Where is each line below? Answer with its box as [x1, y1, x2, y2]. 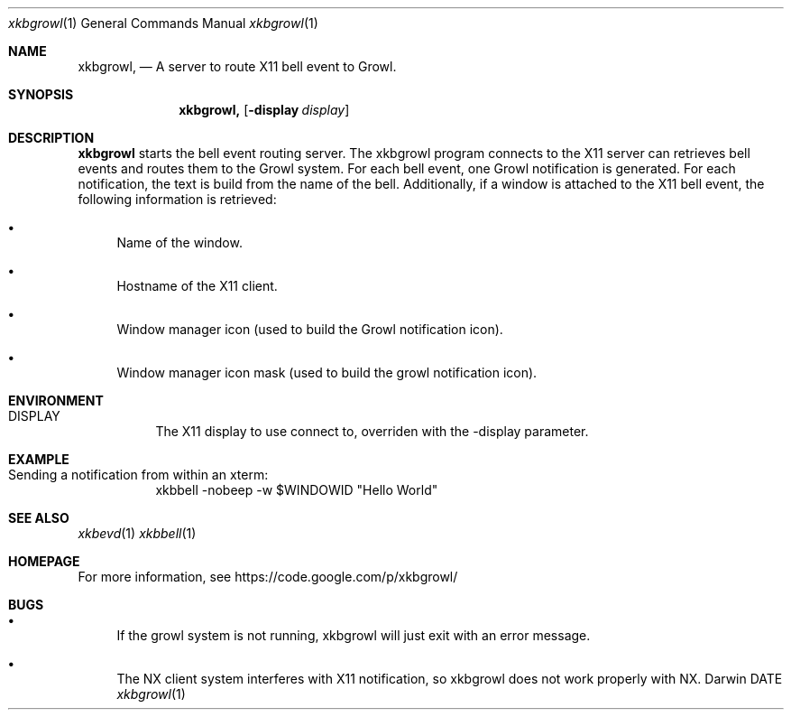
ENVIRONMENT [8, 393, 104, 408]
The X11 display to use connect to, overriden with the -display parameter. [155, 424, 589, 439]
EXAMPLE [8, 452, 69, 467]
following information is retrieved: [78, 191, 277, 207]
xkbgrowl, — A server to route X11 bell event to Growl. [78, 59, 397, 74]
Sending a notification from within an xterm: [8, 467, 269, 482]
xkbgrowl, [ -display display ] [179, 102, 350, 117]
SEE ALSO [8, 510, 69, 526]
